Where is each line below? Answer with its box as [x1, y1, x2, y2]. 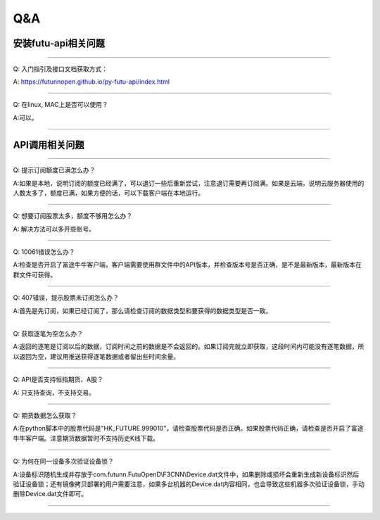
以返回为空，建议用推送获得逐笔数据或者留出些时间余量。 [13, 352, 179, 360]
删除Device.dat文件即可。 [13, 490, 88, 498]
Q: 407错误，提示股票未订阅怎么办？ [13, 293, 120, 302]
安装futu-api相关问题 [13, 37, 106, 49]
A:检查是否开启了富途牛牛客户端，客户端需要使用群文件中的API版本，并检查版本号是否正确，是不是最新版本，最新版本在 [13, 260, 362, 269]
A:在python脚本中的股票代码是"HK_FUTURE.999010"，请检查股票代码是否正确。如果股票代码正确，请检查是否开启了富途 [13, 424, 364, 433]
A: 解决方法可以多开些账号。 [13, 224, 95, 233]
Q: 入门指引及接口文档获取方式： [13, 64, 108, 73]
